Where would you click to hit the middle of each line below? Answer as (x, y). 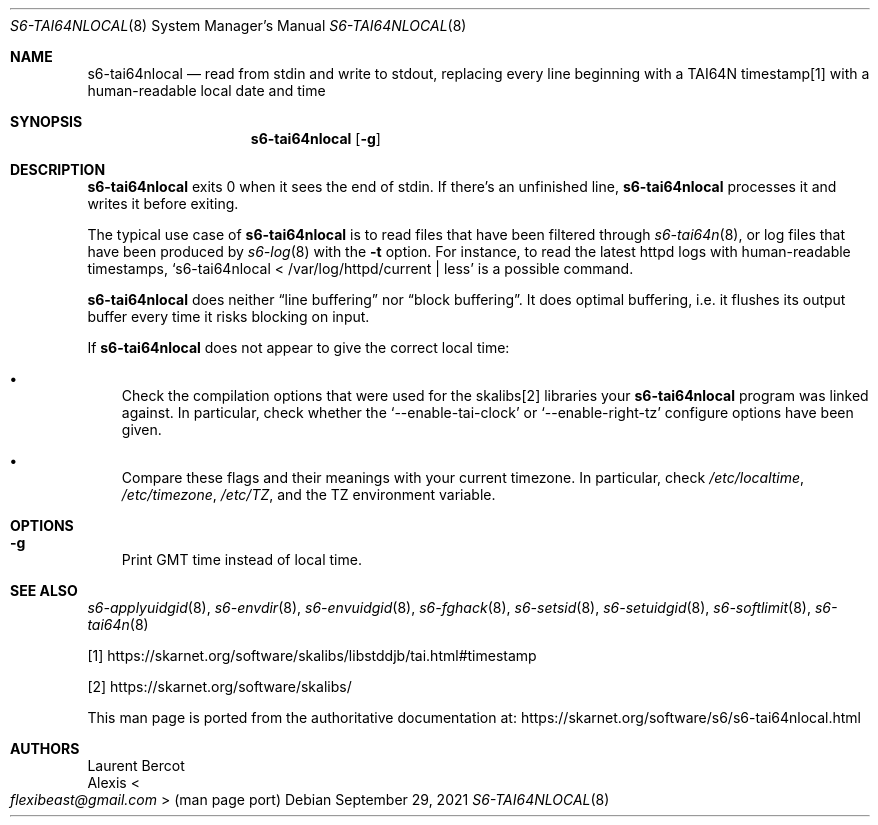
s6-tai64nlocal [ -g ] (315, 138)
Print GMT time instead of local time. (241, 559)
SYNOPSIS (46, 121)
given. (141, 429)
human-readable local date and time (206, 90)
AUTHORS (45, 748)
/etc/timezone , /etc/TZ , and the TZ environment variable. (308, 494)
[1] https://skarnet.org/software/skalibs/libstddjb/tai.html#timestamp (312, 655)
